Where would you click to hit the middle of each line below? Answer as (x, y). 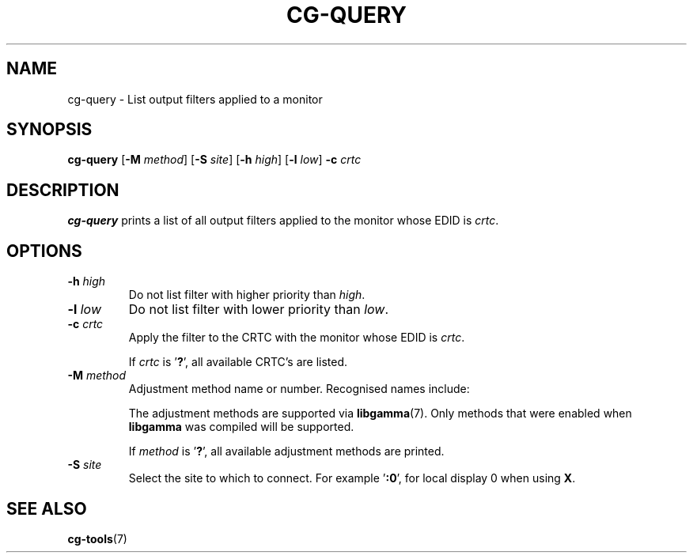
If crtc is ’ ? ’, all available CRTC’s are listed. (238, 362)
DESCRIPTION (63, 190)
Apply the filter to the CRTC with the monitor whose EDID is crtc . (297, 338)
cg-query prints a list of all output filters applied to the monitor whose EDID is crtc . (283, 221)
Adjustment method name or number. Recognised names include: (299, 389)
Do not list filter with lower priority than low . (259, 310)
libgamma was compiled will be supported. (241, 427)
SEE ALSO (47, 508)
